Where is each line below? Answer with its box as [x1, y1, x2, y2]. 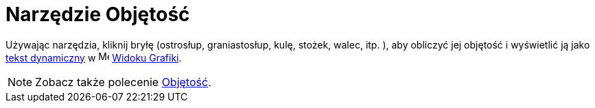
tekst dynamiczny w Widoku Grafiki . [5, 51, 182, 64]
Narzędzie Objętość [5, 3, 190, 26]
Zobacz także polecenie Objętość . [35, 75, 211, 89]
